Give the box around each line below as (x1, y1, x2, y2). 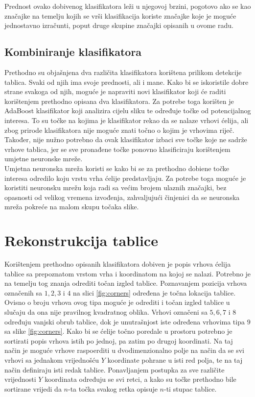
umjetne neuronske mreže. (4, 153, 83, 164)
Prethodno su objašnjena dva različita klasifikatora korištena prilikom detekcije (4, 67, 242, 77)
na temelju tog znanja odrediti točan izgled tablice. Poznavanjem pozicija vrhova (4, 278, 247, 288)
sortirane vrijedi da (4, 383, 62, 394)
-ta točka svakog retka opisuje (68, 383, 158, 394)
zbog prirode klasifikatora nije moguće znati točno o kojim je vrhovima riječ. (4, 124, 234, 135)
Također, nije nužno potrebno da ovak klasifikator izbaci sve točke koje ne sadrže (4, 134, 247, 145)
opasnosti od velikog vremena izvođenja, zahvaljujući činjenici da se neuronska (4, 192, 240, 202)
